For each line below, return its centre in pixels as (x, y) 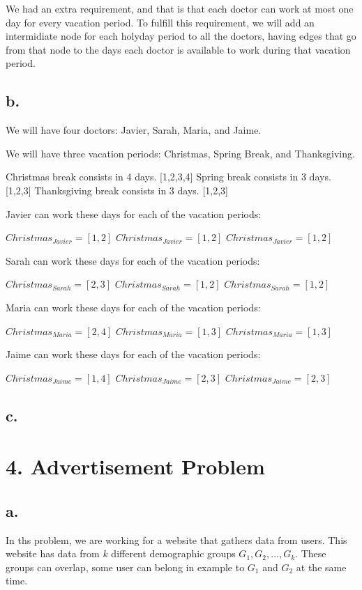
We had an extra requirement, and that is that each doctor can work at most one (180, 8)
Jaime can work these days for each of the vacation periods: (133, 354)
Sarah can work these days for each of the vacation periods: (133, 260)
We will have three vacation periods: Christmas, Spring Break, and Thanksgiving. (180, 153)
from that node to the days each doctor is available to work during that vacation (178, 49)
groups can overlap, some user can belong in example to (125, 567)
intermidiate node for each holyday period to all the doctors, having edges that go (181, 36)
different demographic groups (173, 553)
